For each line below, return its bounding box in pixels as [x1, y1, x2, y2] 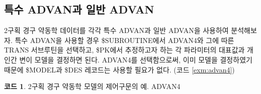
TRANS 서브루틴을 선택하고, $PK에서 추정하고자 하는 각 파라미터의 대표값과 [4, 44, 245, 55]
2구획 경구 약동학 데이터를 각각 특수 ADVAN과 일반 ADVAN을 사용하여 [4, 25, 229, 35]
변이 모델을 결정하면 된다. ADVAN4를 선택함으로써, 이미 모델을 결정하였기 [19, 54, 252, 64]
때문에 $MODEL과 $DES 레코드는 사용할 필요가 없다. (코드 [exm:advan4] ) [4, 64, 235, 74]
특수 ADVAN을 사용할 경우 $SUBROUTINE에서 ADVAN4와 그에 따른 [15, 34, 234, 45]
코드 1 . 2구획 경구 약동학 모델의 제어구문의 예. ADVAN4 [4, 81, 181, 91]
